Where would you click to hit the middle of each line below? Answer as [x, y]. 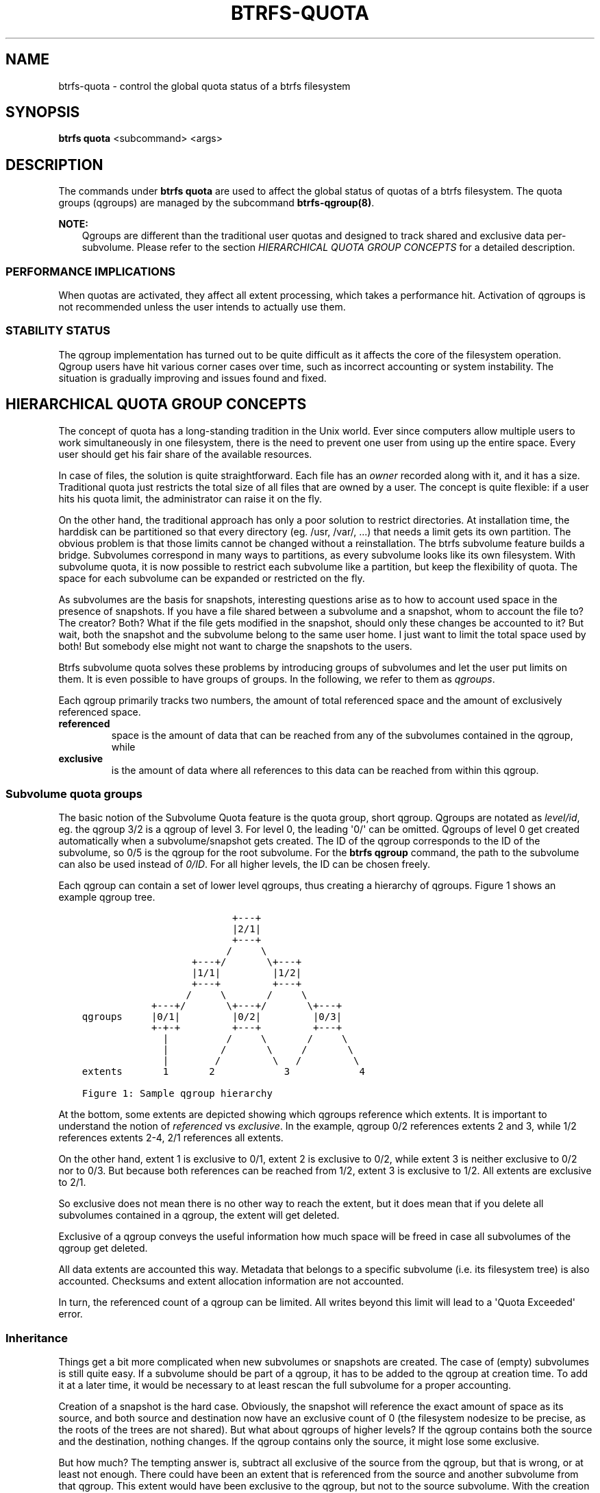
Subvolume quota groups [74, 794]
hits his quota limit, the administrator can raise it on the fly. [190, 498]
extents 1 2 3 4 [223, 1072]
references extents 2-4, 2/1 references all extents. [171, 1138]
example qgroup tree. [107, 897]
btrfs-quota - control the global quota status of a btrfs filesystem [204, 86]
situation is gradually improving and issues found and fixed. [192, 378]
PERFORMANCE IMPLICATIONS [91, 271]
